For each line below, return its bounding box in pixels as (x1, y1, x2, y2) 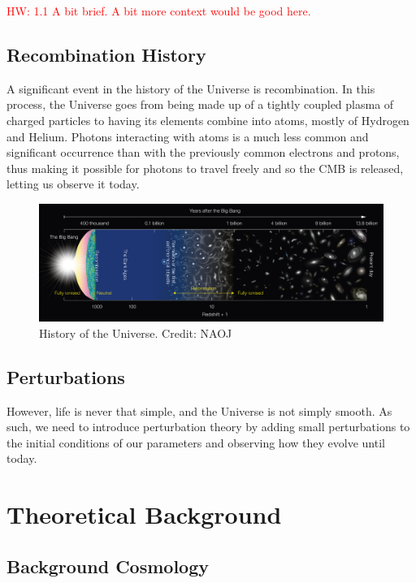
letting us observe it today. (6, 175, 140, 192)
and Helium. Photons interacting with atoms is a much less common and (6, 127, 369, 145)
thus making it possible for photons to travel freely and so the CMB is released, (6, 159, 404, 176)
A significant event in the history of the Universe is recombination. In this (6, 80, 375, 97)
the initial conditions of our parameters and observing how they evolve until (6, 434, 385, 451)
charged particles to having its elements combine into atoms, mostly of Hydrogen (6, 111, 409, 128)
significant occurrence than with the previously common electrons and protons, (6, 144, 400, 161)
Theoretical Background (6, 498, 282, 531)
